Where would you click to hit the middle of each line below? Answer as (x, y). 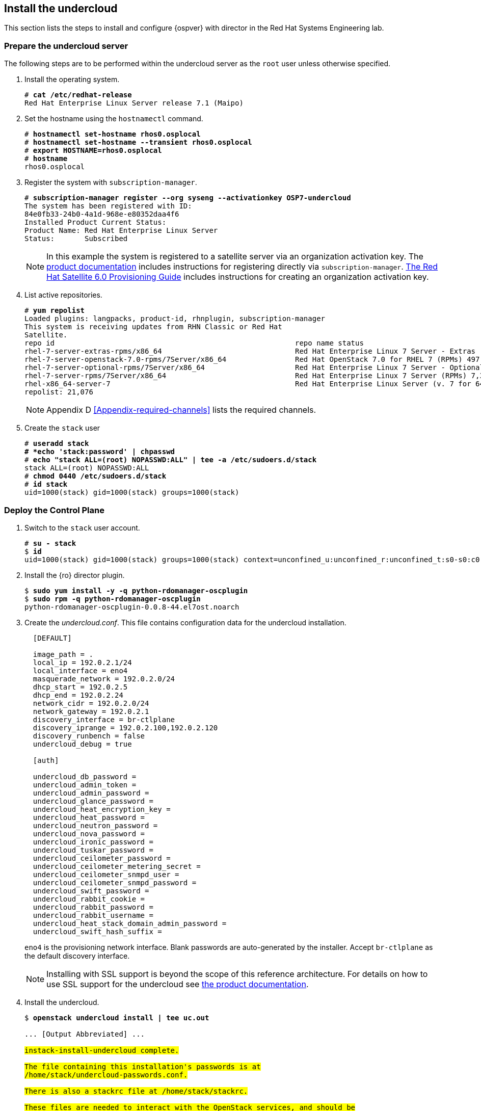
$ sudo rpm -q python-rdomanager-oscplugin (113, 599)
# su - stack (50, 543)
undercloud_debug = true (82, 744)
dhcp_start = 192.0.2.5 (80, 687)
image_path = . (63, 654)
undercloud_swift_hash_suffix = (97, 931)
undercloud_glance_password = (93, 801)
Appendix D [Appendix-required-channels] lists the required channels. (181, 410)
